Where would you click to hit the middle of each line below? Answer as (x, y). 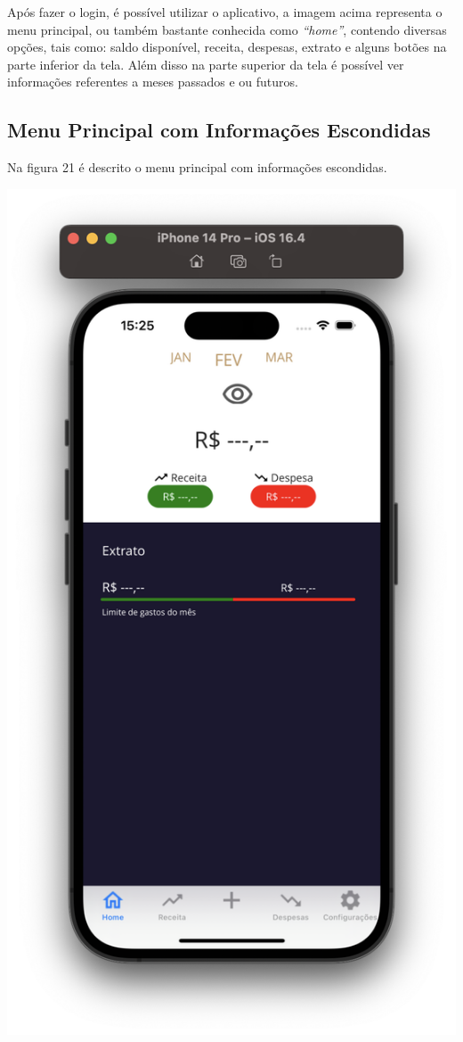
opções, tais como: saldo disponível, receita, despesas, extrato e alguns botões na (227, 47)
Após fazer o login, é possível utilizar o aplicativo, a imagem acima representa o (225, 12)
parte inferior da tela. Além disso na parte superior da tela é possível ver (206, 64)
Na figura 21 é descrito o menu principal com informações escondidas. (197, 167)
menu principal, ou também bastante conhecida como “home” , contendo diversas (227, 29)
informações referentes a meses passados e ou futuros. (153, 82)
